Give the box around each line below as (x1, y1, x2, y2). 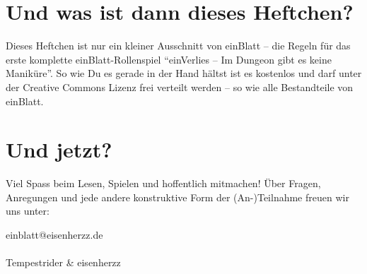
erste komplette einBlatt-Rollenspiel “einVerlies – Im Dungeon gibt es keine (6, 52, 332, 66)
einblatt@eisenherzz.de (6, 227, 103, 242)
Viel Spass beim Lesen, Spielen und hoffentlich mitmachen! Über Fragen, (6, 176, 321, 191)
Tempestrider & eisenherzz (6, 255, 121, 270)
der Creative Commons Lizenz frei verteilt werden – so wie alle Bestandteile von (6, 79, 354, 94)
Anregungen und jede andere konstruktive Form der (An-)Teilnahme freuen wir (6, 189, 349, 204)
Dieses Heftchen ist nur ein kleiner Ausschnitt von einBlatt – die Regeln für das (6, 38, 351, 53)
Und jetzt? (6, 135, 112, 164)
